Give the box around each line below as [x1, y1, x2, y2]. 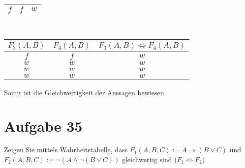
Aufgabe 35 [4, 116, 83, 136]
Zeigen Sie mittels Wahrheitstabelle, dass [4, 144, 128, 155]
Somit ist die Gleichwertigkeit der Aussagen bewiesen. [4, 87, 166, 97]
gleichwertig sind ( [122, 154, 177, 164]
